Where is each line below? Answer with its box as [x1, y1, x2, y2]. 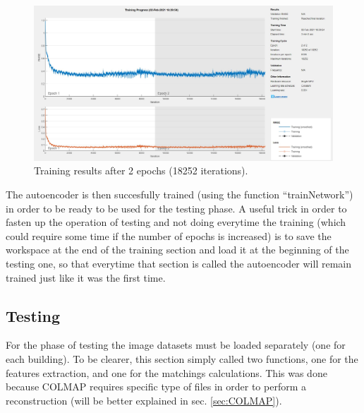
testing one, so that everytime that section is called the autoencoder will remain [6, 256, 351, 271]
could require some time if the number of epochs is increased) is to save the [6, 228, 332, 243]
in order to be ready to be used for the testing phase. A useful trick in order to [6, 200, 347, 215]
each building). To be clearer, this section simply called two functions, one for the [6, 352, 358, 366]
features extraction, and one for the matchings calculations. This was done [6, 365, 327, 380]
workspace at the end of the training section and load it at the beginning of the [6, 242, 349, 257]
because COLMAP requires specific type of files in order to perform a [6, 379, 306, 394]
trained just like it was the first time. [6, 270, 166, 285]
